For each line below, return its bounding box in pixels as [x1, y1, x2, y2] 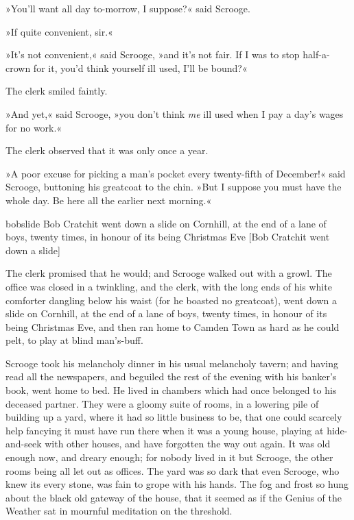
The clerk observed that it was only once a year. [5, 143, 209, 158]
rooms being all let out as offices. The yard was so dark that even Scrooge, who [5, 463, 340, 478]
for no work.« [5, 120, 62, 134]
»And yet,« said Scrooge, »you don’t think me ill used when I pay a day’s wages [5, 106, 344, 121]
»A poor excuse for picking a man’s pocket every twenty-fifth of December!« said [5, 166, 346, 180]
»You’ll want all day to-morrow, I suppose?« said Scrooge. [5, 1, 250, 15]
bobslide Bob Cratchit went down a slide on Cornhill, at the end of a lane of [5, 216, 327, 230]
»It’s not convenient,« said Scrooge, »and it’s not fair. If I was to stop [5, 47, 300, 62]
